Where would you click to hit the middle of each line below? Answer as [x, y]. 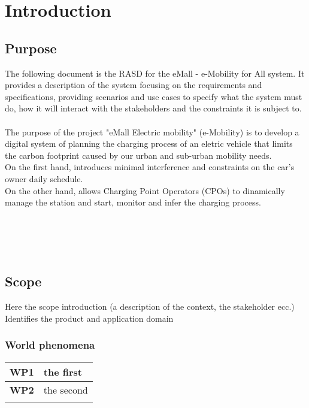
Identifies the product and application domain [89, 318]
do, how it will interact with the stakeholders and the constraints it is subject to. [153, 108]
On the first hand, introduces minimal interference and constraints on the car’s [150, 167]
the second [66, 389]
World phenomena [50, 345]
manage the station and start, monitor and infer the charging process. [133, 202]
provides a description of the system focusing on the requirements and [134, 85]
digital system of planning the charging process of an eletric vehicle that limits [149, 143]
